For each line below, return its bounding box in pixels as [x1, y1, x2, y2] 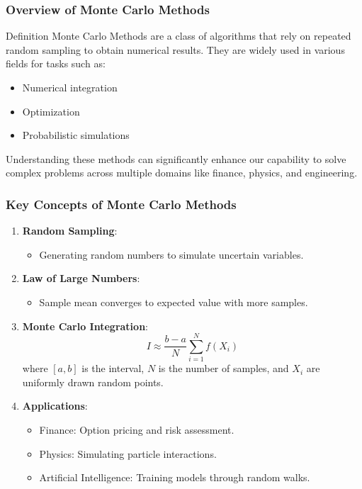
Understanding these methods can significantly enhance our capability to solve [6, 151, 346, 166]
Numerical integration [22, 80, 118, 94]
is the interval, [81, 361, 145, 376]
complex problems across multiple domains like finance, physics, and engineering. [6, 165, 358, 180]
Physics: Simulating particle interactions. [39, 446, 217, 461]
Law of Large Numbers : [22, 271, 140, 286]
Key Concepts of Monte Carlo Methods [6, 195, 237, 213]
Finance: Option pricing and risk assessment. [39, 422, 234, 437]
